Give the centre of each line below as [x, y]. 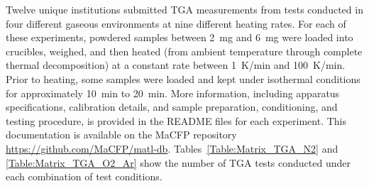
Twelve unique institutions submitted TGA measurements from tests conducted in [184, 9]
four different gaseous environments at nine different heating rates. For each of [176, 23]
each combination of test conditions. [84, 176]
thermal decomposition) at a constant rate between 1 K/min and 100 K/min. [176, 65]
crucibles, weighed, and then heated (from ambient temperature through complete [184, 51]
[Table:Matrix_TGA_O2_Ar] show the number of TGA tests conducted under [178, 162]
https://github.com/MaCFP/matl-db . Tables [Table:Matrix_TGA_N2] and [172, 148]
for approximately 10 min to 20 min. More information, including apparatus [173, 93]
